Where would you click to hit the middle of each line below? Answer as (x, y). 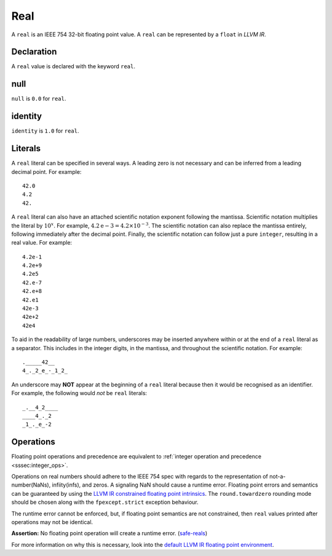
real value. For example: (42, 243)
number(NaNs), (31, 485)
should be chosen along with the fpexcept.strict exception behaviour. (105, 502)
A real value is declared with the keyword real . (73, 66)
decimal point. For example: (46, 171)
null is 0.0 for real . (39, 99)
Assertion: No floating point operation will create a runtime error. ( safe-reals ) (109, 533)
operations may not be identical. (52, 522)
